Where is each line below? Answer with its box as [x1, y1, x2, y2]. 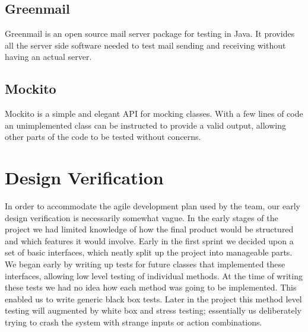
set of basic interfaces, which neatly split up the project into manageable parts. [5, 246, 293, 258]
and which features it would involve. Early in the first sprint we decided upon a [5, 234, 294, 247]
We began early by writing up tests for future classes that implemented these [5, 258, 285, 270]
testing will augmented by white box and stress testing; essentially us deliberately [5, 304, 302, 317]
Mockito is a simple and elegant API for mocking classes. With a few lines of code [5, 107, 303, 120]
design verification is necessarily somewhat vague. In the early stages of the [5, 211, 278, 224]
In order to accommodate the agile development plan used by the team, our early [5, 200, 300, 212]
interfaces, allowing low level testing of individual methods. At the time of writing [5, 269, 303, 282]
